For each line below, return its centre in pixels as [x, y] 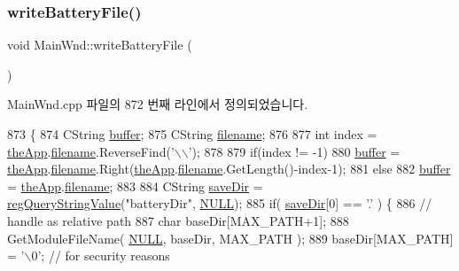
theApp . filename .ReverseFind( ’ [91, 151]
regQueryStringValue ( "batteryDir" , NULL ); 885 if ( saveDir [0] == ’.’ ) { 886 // [220, 203]
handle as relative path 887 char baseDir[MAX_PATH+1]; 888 [178, 220]
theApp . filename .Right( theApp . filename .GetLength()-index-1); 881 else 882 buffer [229, 169]
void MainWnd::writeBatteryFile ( [100, 45]
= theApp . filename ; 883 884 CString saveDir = [135, 186]
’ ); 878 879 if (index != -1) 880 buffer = [294, 151]
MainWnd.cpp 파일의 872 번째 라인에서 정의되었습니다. [158, 104]
